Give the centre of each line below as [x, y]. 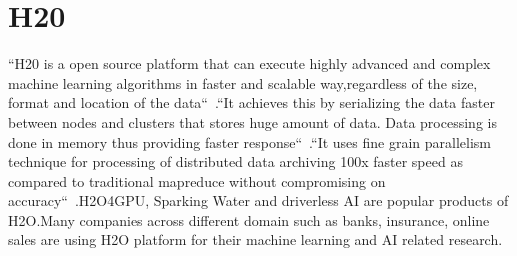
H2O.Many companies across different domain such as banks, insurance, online [249, 219]
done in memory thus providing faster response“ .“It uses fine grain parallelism [250, 141]
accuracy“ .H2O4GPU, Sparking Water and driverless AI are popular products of [258, 200]
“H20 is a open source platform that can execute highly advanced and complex [249, 63]
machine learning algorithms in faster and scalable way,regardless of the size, [243, 82]
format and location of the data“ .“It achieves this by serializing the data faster [251, 102]
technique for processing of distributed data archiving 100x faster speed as [235, 161]
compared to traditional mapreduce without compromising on [197, 180]
